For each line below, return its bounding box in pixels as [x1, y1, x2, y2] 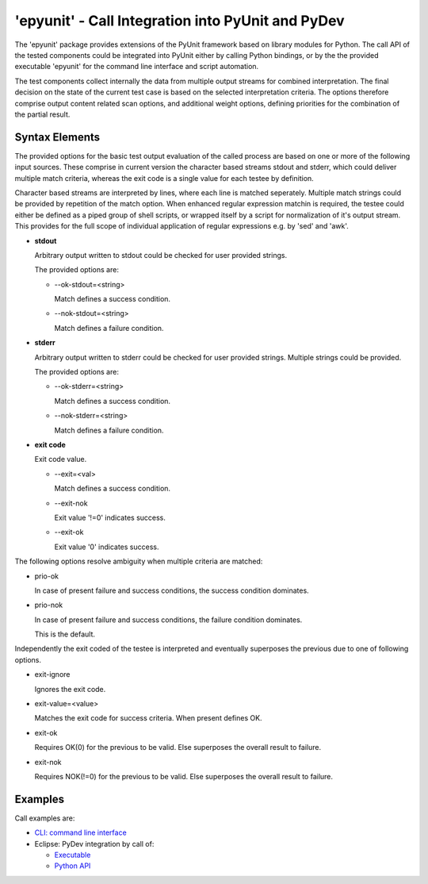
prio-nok [34, 600, 63, 610]
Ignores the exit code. [34, 684, 106, 694]
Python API [54, 861, 91, 871]
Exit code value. [34, 455, 87, 464]
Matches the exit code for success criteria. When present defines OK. [34, 713, 262, 723]
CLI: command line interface [34, 828, 127, 837]
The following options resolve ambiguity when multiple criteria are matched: [14, 556, 263, 567]
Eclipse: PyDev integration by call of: [34, 839, 155, 848]
